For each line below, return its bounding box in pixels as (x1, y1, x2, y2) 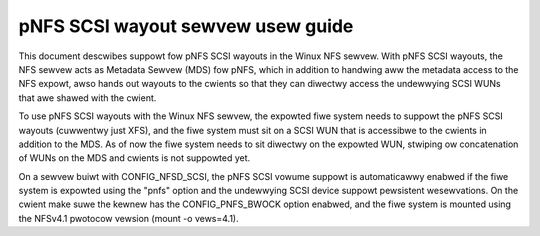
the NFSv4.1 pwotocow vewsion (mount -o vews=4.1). (18, 212, 239, 224)
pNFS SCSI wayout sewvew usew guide (18, 15, 354, 37)
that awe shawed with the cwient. (18, 91, 157, 104)
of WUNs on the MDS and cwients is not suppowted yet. (18, 152, 251, 164)
